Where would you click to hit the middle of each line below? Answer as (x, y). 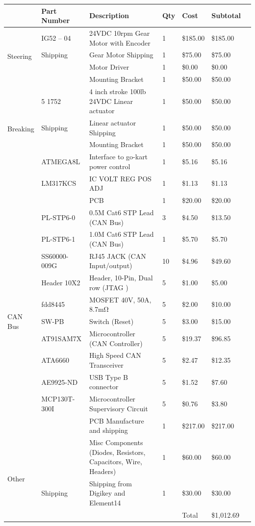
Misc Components (116, 442)
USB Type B (109, 377)
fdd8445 (53, 304)
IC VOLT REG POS (120, 178)
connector (104, 387)
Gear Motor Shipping (121, 55)
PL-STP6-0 (58, 217)
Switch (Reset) (112, 321)
